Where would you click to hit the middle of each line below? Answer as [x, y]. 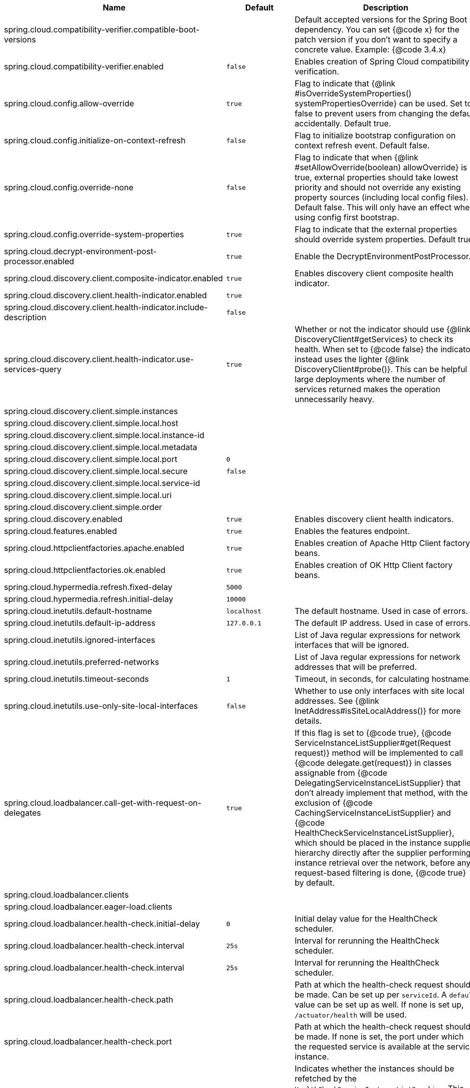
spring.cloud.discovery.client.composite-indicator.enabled [114, 278]
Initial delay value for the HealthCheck [366, 919]
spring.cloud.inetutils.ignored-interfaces [80, 640]
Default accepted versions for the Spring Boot [381, 19]
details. [308, 721]
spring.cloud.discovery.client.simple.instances [91, 411]
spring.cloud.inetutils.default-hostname [78, 611]
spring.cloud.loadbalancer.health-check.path [89, 1000]
